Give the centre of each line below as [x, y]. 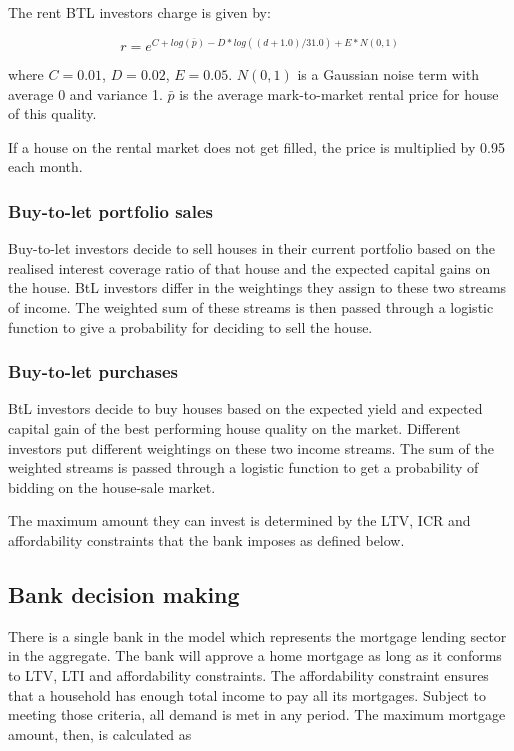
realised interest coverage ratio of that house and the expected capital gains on [249, 267]
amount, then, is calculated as [100, 733]
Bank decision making [124, 594]
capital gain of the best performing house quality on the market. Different [234, 428]
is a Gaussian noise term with [388, 74]
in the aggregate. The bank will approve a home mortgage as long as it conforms [255, 655]
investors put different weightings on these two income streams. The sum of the [251, 447]
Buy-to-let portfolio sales [110, 210]
